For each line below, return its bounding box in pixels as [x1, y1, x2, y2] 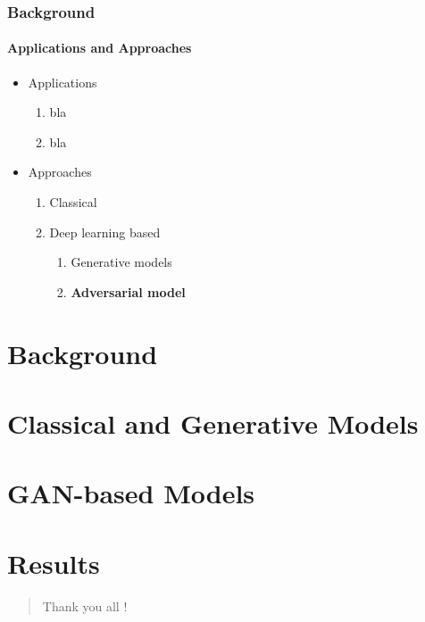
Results [7, 544, 100, 581]
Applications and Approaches [7, 38, 192, 57]
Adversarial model [71, 282, 186, 301]
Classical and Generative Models [7, 404, 419, 441]
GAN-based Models [7, 475, 255, 511]
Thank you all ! [42, 596, 128, 615]
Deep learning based [49, 222, 161, 241]
